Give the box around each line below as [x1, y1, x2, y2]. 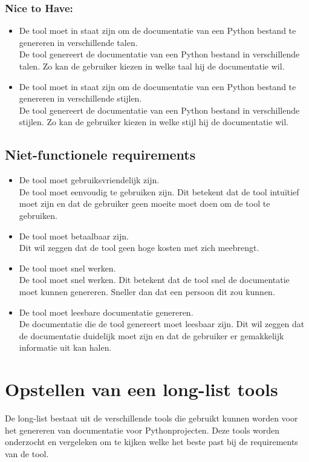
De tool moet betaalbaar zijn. [19, 229, 129, 242]
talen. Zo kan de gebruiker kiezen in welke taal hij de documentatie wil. [19, 60, 285, 72]
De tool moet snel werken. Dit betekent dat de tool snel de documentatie [19, 273, 290, 286]
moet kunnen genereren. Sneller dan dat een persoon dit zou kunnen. [19, 285, 275, 298]
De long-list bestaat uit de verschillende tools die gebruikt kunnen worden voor [5, 412, 298, 425]
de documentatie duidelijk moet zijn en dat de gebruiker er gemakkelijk [19, 329, 284, 342]
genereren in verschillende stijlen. [19, 92, 142, 105]
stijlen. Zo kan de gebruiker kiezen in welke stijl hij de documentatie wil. [19, 115, 288, 128]
